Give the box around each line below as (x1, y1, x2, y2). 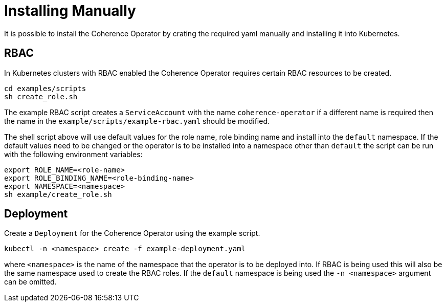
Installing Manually (4, 2, 136, 19)
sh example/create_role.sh (4, 190, 112, 199)
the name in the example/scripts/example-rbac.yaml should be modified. (4, 116, 270, 125)
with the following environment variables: (4, 149, 143, 159)
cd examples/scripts (4, 84, 86, 93)
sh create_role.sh (4, 92, 78, 101)
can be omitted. (4, 277, 57, 287)
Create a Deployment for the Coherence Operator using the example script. (4, 229, 260, 238)
